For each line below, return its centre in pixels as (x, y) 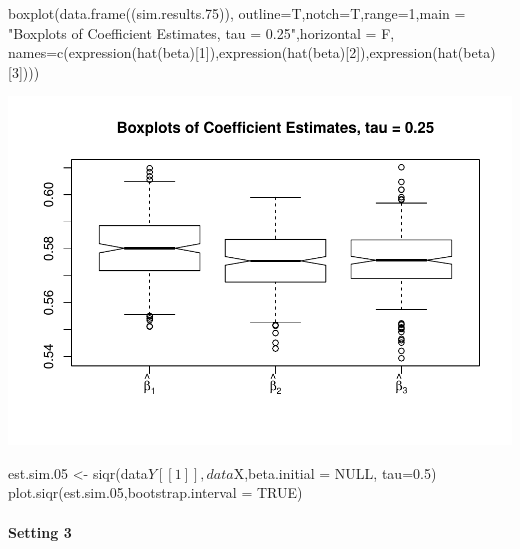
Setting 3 (40, 531)
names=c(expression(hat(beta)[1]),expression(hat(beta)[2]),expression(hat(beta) (252, 52)
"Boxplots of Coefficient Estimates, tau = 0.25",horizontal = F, (201, 32)
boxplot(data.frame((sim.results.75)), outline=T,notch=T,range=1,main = (237, 13)
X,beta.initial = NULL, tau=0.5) (335, 472)
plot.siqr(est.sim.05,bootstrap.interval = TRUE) (155, 492)
